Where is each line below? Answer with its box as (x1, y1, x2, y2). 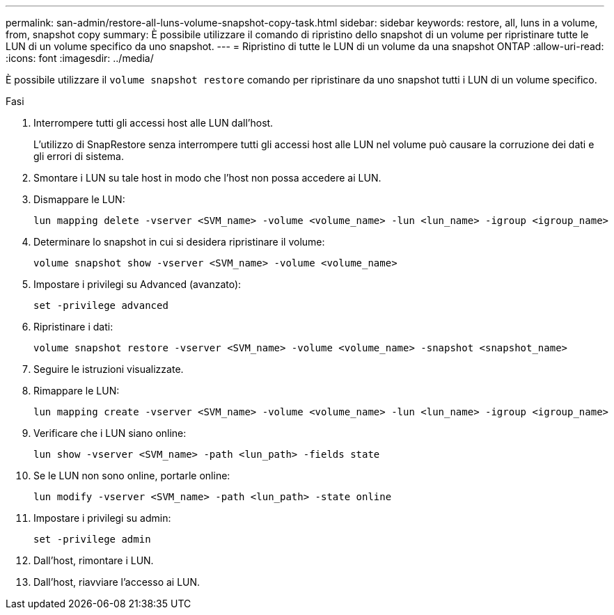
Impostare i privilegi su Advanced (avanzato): (33, 278, 242, 290)
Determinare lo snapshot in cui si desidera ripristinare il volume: (33, 236, 325, 248)
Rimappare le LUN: (33, 385, 120, 397)
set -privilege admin (33, 534, 151, 545)
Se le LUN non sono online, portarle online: (33, 470, 230, 481)
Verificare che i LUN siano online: (33, 427, 187, 439)
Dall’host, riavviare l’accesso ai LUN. (33, 576, 200, 588)
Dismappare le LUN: (33, 193, 125, 205)
